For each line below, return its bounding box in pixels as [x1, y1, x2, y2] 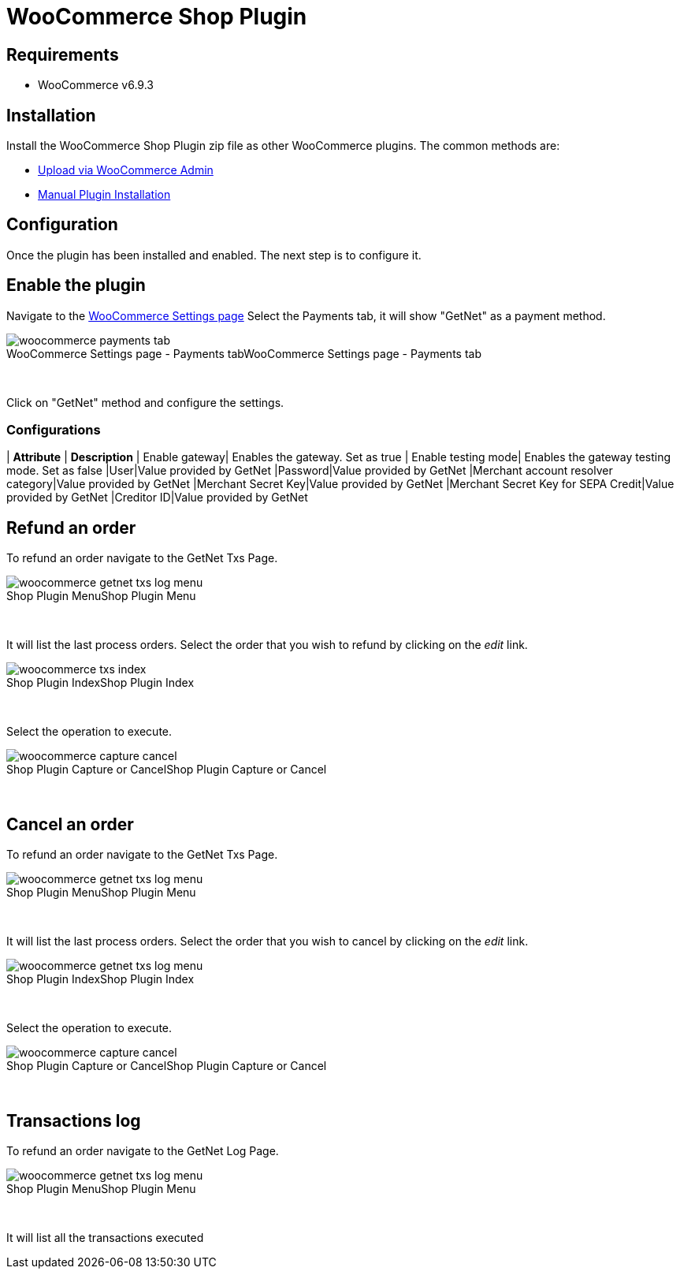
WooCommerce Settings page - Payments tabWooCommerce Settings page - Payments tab [6, 346, 481, 360]
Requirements [6, 44, 119, 65]
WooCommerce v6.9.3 [38, 78, 154, 92]
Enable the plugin [6, 275, 146, 296]
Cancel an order [6, 814, 134, 834]
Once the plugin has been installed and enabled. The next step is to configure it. [6, 248, 422, 262]
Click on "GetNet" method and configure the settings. [6, 395, 284, 409]
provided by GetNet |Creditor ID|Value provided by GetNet [6, 490, 308, 505]
